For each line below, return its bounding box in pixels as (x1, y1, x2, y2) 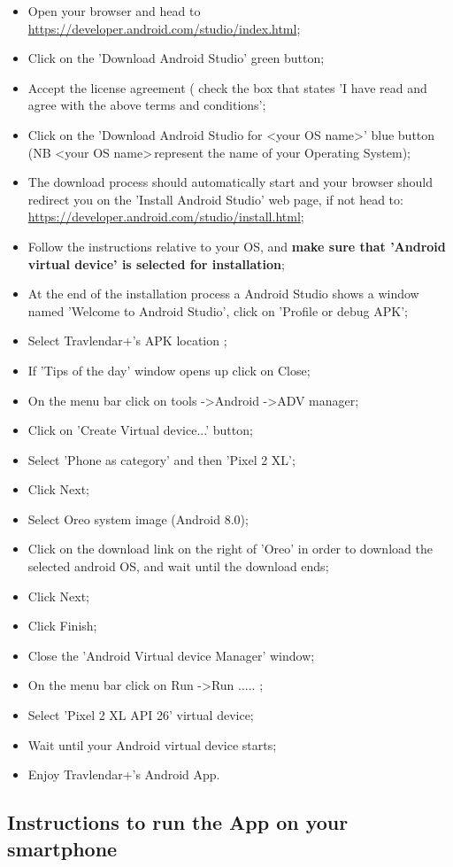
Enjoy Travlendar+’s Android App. (27, 765, 220, 784)
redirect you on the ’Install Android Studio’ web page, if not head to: (27, 190, 403, 208)
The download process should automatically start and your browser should (27, 173, 434, 191)
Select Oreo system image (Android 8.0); (27, 509, 249, 528)
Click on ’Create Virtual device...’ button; (27, 421, 253, 439)
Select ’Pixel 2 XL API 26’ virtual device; (27, 706, 254, 724)
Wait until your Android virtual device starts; (27, 735, 277, 754)
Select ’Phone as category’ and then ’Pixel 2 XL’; (27, 450, 296, 468)
